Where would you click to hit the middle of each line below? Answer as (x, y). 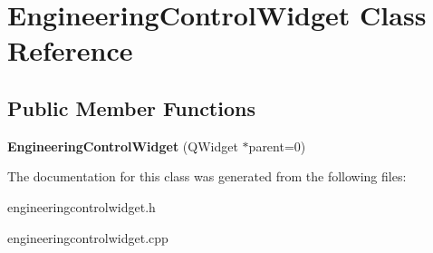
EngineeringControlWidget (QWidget (123, 146)
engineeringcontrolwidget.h (82, 206)
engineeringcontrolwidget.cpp (88, 237)
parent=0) (277, 146)
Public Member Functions (131, 107)
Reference (70, 50)
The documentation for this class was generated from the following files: (207, 176)
